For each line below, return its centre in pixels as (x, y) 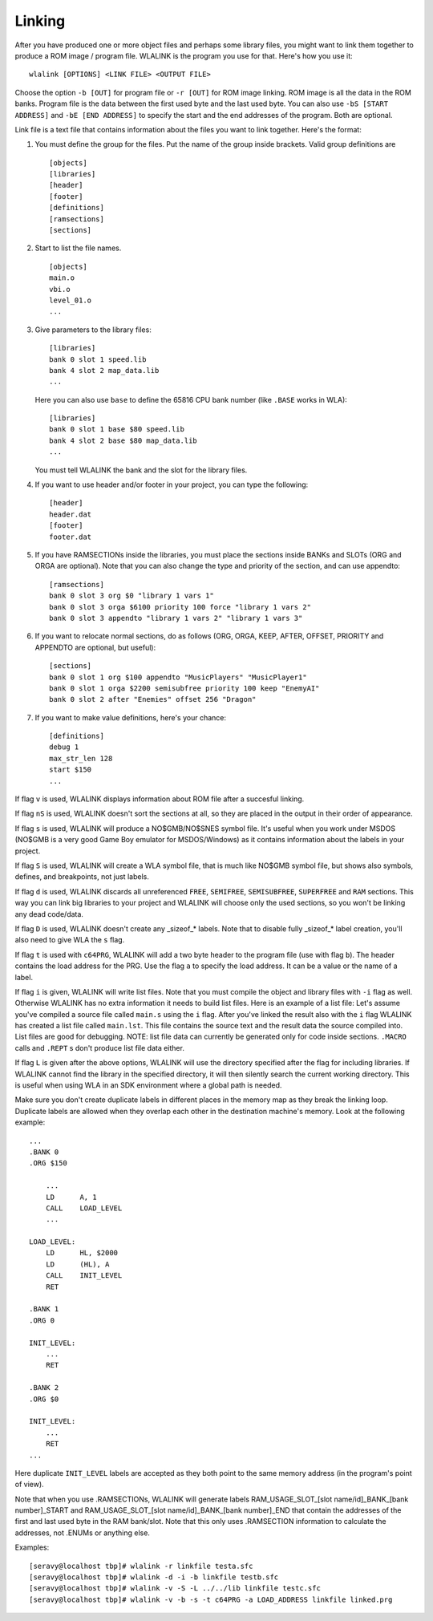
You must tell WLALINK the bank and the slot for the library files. (141, 470)
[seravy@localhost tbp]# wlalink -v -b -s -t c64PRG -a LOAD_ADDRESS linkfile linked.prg (211, 1599)
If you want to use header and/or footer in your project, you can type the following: (172, 484)
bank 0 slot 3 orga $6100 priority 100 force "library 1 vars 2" (180, 607)
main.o (62, 278)
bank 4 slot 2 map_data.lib (104, 370)
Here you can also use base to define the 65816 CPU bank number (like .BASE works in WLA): (191, 399)
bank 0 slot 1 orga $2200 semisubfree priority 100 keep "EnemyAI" (184, 688)
